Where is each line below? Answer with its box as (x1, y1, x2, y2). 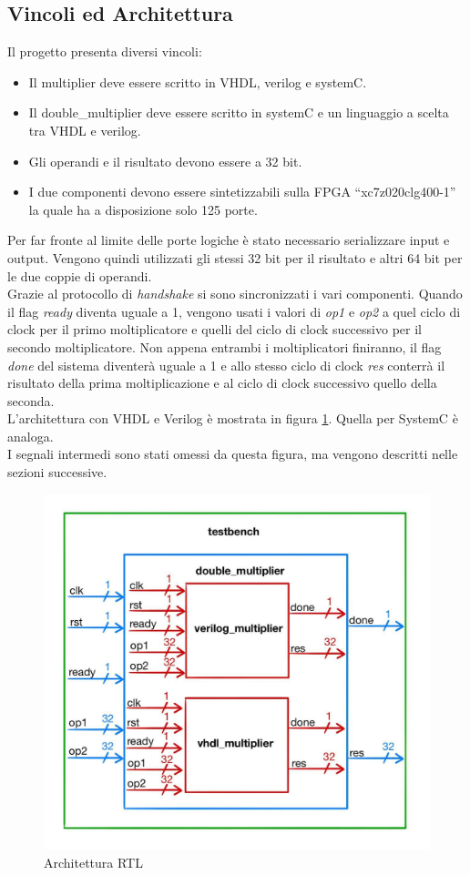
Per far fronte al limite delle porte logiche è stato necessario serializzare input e (7, 230, 450, 249)
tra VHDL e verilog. (28, 120, 141, 139)
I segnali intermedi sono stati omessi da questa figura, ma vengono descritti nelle (7, 444, 458, 463)
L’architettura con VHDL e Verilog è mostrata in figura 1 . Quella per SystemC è (7, 409, 458, 428)
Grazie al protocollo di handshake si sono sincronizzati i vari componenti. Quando (7, 284, 463, 303)
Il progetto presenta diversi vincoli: (7, 42, 202, 61)
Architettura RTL (44, 852, 143, 871)
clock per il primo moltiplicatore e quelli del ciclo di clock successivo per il (7, 320, 422, 339)
